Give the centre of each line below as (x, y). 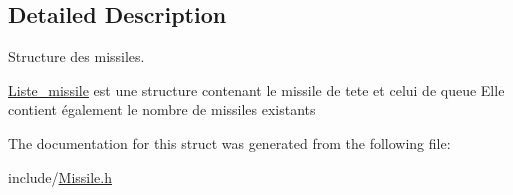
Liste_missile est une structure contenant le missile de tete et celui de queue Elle (256, 89)
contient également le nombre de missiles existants (162, 109)
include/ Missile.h (60, 176)
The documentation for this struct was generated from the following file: (229, 142)
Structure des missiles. (76, 56)
